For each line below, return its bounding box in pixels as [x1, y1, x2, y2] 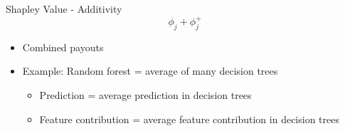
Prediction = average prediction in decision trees [39, 88, 252, 103]
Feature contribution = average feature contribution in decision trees [39, 111, 339, 126]
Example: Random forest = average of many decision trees [22, 63, 278, 78]
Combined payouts [22, 39, 104, 54]
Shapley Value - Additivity [6, 1, 122, 16]
